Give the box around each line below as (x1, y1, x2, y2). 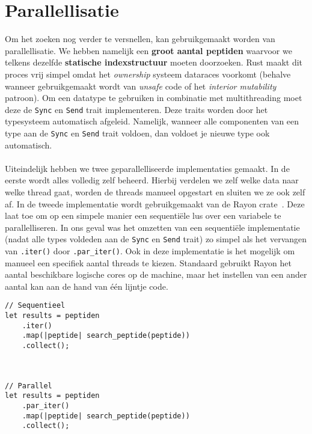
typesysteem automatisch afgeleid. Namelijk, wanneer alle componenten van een (5, 115, 299, 127)
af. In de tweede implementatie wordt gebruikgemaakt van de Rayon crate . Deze (5, 197, 305, 210)
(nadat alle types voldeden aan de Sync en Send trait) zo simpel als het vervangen (5, 233, 307, 245)
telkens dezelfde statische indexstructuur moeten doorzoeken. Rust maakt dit (5, 56, 302, 69)
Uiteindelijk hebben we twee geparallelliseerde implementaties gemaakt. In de (5, 162, 290, 174)
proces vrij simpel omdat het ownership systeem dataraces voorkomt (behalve (5, 67, 291, 80)
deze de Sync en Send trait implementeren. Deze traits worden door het (5, 103, 268, 115)
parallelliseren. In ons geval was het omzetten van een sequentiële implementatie (5, 221, 300, 233)
